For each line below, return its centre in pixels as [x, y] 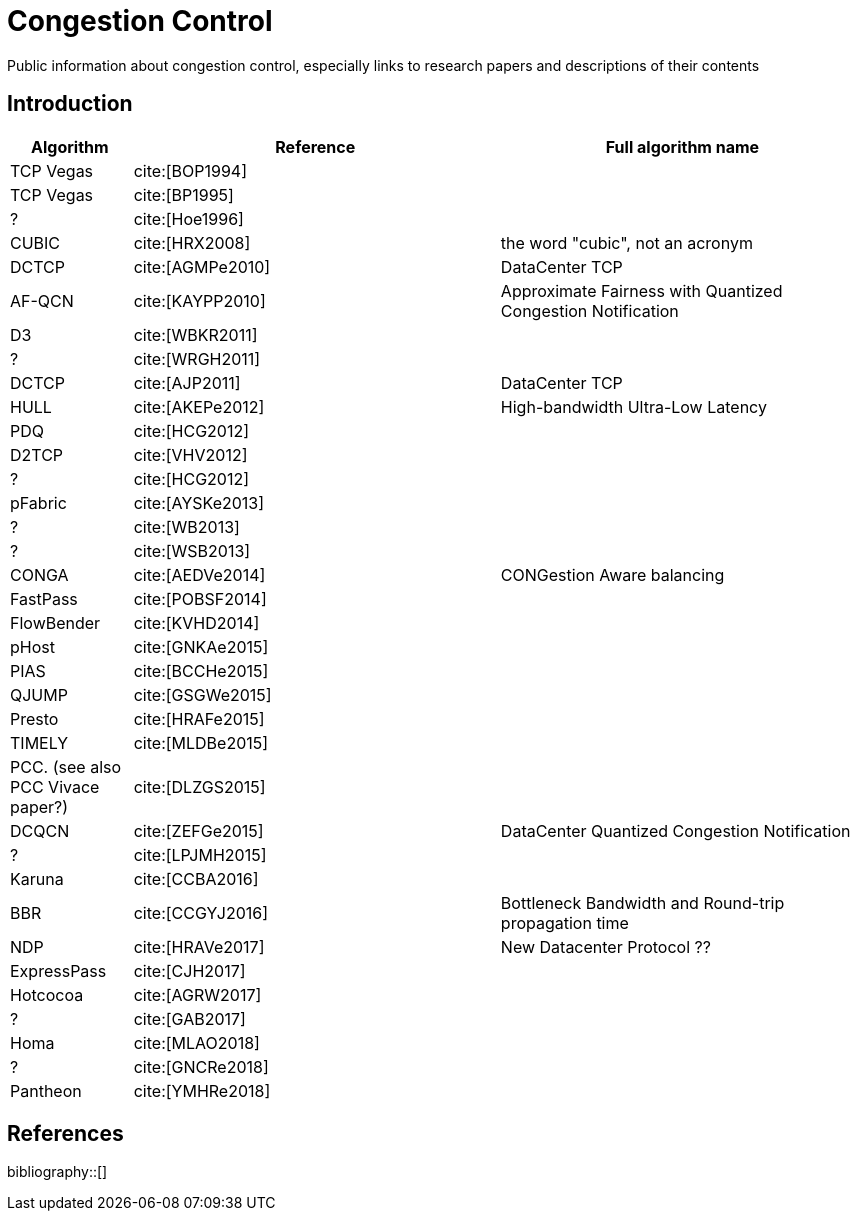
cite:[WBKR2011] [195, 334]
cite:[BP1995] [183, 194]
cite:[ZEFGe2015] [198, 830]
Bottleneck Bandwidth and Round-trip [642, 902]
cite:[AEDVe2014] [199, 574]
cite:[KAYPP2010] [199, 300]
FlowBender [55, 622]
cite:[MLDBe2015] [201, 742]
